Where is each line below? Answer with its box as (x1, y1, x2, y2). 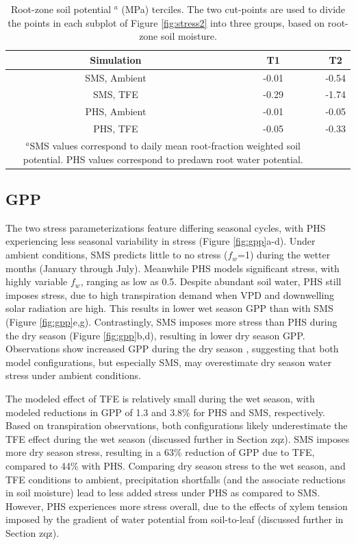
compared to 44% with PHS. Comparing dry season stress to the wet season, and (5, 458, 346, 472)
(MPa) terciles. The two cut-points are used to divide (121, 2, 346, 16)
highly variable (5, 274, 68, 289)
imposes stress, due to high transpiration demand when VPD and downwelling (5, 287, 335, 302)
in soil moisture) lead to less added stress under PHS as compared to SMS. (5, 485, 320, 500)
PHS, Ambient (85, 104, 147, 119)
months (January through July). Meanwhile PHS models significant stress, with (5, 261, 340, 275)
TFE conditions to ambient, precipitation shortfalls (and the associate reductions (5, 472, 346, 486)
